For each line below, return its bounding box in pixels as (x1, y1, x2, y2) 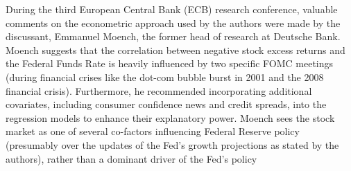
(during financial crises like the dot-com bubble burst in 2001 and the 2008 (6, 69, 324, 84)
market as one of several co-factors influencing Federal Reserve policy (6, 124, 300, 138)
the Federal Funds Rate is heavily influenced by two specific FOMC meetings (6, 56, 334, 71)
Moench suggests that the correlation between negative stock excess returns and (6, 42, 345, 57)
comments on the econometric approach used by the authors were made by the (6, 15, 341, 30)
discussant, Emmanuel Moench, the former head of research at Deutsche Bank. (6, 29, 341, 44)
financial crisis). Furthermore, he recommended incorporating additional (6, 83, 312, 98)
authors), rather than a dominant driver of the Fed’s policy (6, 151, 257, 165)
